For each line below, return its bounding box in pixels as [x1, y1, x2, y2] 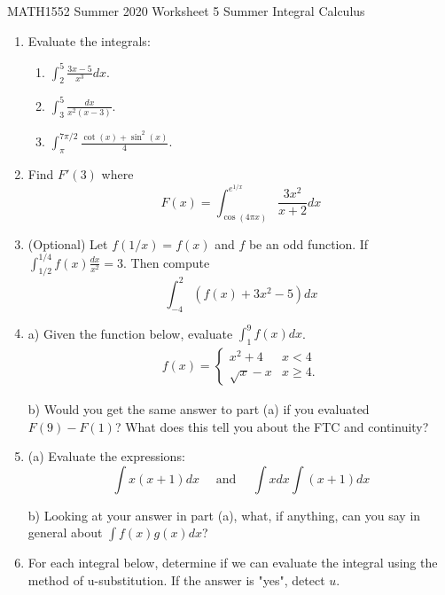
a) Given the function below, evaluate [27, 324, 233, 342]
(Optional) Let [27, 234, 108, 253]
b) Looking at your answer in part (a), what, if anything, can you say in [27, 505, 421, 524]
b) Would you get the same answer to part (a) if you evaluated [27, 400, 370, 419]
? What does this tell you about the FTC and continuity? [114, 417, 429, 435]
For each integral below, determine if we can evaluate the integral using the [27, 553, 438, 572]
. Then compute [123, 253, 210, 271]
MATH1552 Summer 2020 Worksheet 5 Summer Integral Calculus [7, 2, 365, 20]
